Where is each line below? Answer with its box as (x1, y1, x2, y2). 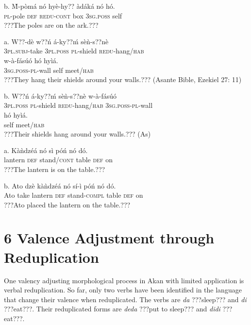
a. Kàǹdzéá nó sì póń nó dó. (4, 145, 88, 155)
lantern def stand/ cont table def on (4, 154, 113, 165)
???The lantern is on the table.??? (4, 164, 105, 174)
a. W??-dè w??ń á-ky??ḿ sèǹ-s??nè (4, 36, 109, 46)
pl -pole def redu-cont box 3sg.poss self (4, 10, 122, 20)
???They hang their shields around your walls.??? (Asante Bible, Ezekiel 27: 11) (4, 74, 242, 85)
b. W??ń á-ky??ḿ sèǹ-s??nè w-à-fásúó (4, 90, 117, 101)
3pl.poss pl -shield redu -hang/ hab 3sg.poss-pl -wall (4, 100, 153, 110)
